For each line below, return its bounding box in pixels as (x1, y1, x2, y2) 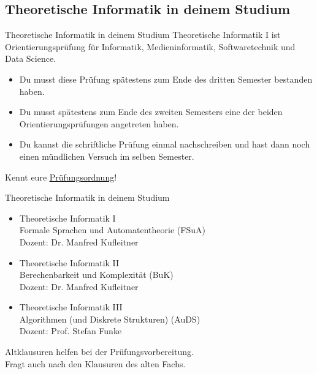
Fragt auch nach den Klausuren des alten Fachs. (5, 357, 186, 370)
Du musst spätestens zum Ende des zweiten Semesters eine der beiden (19, 105, 283, 118)
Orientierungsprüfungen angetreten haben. (19, 117, 179, 130)
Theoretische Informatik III (19, 301, 123, 313)
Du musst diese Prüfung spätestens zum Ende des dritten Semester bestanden (19, 72, 313, 85)
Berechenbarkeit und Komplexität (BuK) (19, 268, 174, 281)
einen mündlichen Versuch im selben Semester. (19, 149, 194, 162)
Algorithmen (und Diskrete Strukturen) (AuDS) (19, 312, 201, 325)
